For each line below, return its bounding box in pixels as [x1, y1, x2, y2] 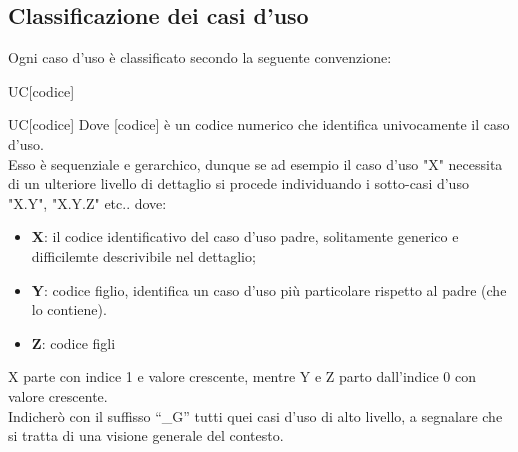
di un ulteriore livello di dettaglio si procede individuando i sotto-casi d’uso [8, 173, 469, 194]
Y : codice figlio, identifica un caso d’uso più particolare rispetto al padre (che [31, 279, 507, 300]
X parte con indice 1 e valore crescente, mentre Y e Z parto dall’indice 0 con [8, 366, 477, 387]
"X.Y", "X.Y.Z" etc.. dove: [8, 192, 167, 213]
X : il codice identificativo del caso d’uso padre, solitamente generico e [31, 226, 459, 247]
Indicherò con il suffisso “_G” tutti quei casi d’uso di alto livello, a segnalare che [8, 405, 503, 426]
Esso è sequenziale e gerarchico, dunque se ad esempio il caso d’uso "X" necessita [8, 153, 503, 174]
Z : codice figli [31, 332, 116, 353]
